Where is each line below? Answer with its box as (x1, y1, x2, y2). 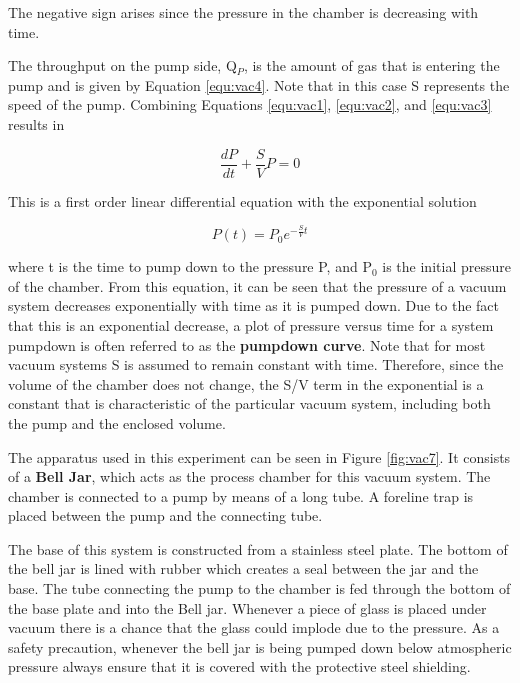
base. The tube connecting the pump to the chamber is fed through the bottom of (8, 578, 511, 599)
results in (8, 113, 65, 134)
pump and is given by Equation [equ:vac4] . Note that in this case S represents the (8, 74, 510, 95)
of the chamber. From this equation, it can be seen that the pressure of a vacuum (8, 275, 507, 296)
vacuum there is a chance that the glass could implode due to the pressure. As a (8, 617, 500, 638)
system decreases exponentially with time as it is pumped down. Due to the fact (8, 295, 500, 316)
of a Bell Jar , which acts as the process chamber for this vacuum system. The (8, 466, 491, 487)
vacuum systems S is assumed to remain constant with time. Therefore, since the (8, 354, 504, 375)
